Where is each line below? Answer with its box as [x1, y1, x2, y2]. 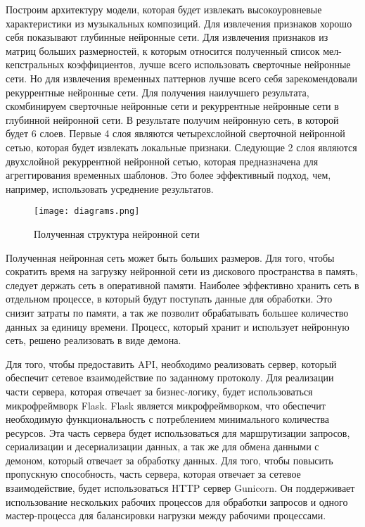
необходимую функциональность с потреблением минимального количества [6, 412, 330, 426]
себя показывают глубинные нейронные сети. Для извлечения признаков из [6, 30, 328, 44]
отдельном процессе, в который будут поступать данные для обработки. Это [6, 291, 333, 306]
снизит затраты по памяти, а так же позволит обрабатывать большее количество [6, 305, 349, 319]
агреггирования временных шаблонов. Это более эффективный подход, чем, [6, 167, 331, 182]
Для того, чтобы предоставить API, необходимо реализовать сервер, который [6, 356, 337, 371]
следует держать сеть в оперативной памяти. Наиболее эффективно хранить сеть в [6, 277, 359, 292]
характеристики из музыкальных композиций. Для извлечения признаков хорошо [6, 15, 352, 30]
